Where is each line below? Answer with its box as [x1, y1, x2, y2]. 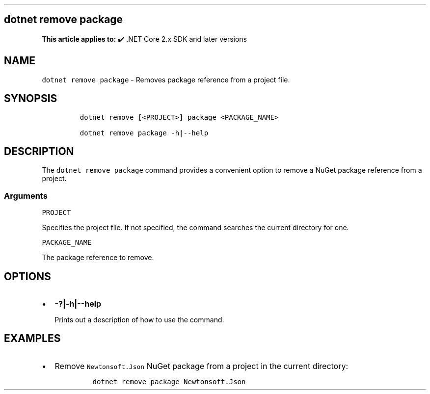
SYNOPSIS [4, 92, 57, 105]
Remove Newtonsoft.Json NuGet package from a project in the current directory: [54, 361, 349, 371]
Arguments [4, 190, 48, 201]
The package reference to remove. [42, 253, 154, 262]
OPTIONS [4, 270, 51, 283]
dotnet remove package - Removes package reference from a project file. [42, 75, 290, 84]
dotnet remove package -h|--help [80, 129, 209, 137]
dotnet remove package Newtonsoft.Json [92, 377, 246, 386]
